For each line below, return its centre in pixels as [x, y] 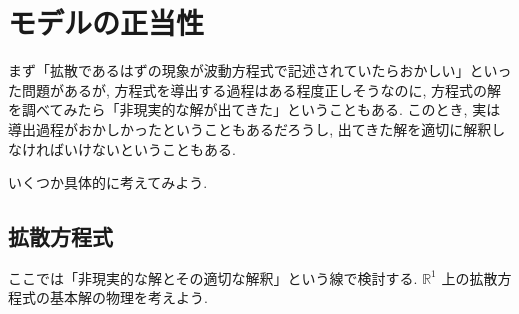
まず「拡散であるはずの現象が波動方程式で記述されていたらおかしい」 [239, 70]
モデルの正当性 [106, 22]
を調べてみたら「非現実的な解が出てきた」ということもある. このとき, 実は [254, 109]
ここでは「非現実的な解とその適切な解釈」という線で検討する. [213, 277]
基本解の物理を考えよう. [128, 297]
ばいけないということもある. [142, 148]
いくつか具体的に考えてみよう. [108, 182]
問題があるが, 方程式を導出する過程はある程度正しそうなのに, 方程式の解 [261, 89]
